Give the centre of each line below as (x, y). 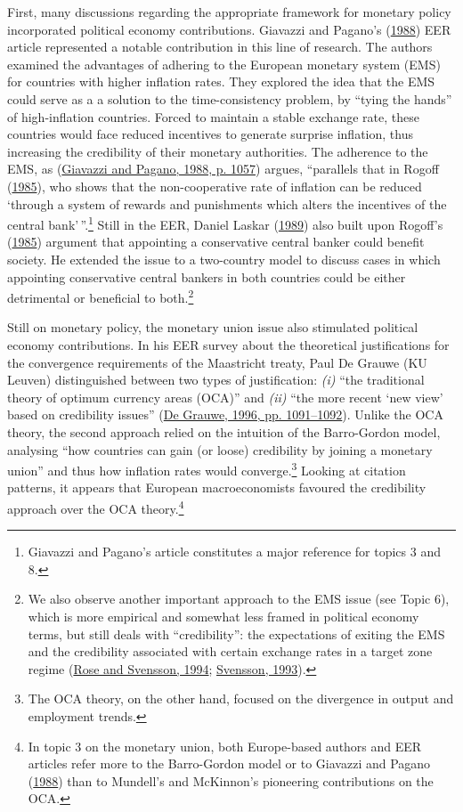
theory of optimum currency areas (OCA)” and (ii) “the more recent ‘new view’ (225, 397)
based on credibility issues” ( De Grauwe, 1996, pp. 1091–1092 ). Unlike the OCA (225, 414)
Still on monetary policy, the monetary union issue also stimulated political (213, 327)
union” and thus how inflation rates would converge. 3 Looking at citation (207, 469)
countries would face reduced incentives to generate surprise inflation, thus (210, 134)
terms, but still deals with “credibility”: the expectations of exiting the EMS (236, 633)
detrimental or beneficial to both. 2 (101, 296)
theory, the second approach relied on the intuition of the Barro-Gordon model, (224, 431)
